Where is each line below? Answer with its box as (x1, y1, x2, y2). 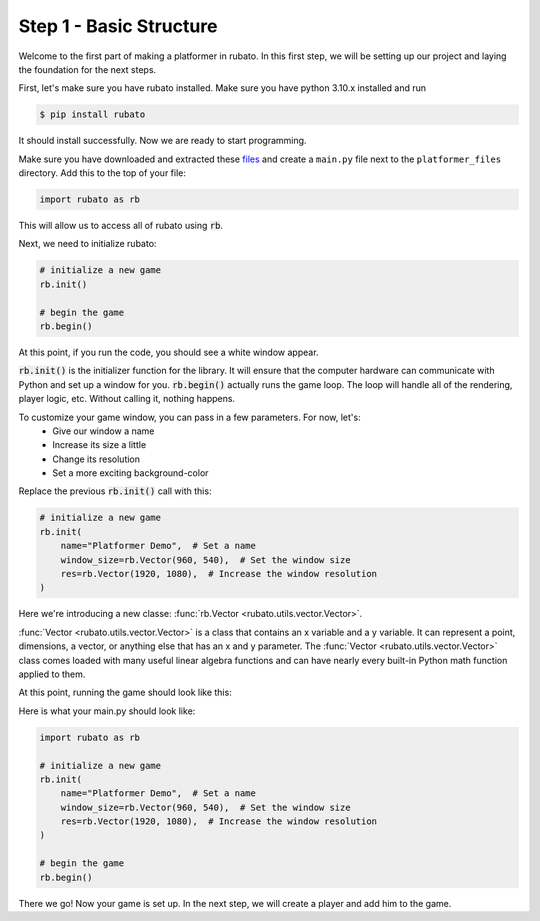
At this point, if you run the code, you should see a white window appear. (18, 346, 319, 358)
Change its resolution (52, 453, 140, 465)
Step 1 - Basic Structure (18, 15, 218, 37)
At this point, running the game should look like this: (18, 686, 232, 699)
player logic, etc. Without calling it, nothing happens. (18, 393, 235, 405)
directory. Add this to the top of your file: (18, 167, 187, 179)
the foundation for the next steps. (18, 63, 157, 75)
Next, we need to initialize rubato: (18, 238, 157, 250)
